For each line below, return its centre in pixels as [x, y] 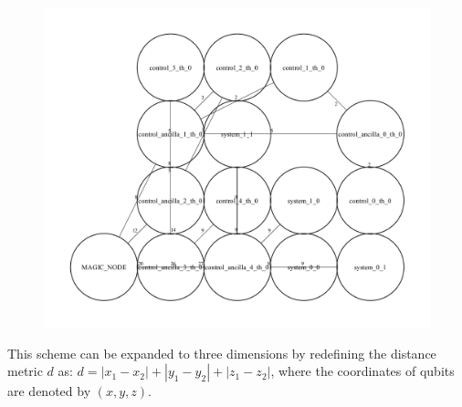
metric [25, 371]
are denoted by [49, 391]
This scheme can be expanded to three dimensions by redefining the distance [222, 353]
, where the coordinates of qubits [362, 371]
